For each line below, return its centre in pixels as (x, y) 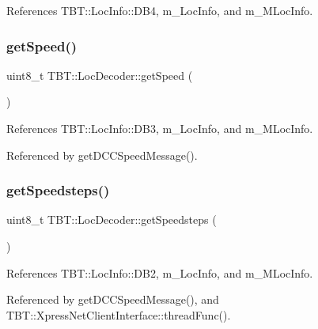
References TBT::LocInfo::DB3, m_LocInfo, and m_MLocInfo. (160, 128)
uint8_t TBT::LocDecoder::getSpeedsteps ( (112, 219)
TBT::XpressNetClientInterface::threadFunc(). (119, 314)
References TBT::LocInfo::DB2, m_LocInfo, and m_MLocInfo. (160, 272)
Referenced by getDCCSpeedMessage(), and (113, 299)
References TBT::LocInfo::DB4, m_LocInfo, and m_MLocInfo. (160, 10)
